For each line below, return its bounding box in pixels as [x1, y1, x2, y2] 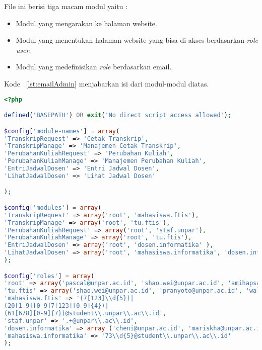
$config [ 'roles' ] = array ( [4, 272, 95, 280]
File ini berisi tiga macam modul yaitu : [4, 1, 127, 11]
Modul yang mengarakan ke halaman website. [16, 18, 157, 28]
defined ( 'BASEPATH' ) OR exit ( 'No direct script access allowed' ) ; [4, 112, 232, 119]
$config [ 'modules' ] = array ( [4, 204, 102, 211]
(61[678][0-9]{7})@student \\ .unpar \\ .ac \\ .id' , [4, 309, 167, 317]
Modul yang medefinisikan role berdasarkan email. [16, 61, 172, 72]
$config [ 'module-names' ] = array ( [4, 127, 120, 135]
